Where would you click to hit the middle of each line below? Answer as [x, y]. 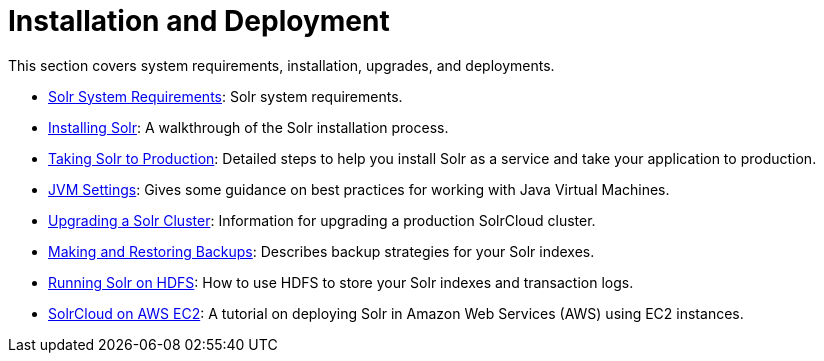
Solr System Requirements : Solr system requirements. [225, 96]
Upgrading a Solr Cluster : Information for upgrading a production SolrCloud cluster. [322, 220]
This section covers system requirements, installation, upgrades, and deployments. [281, 65]
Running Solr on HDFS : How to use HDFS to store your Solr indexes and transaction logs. [341, 282]
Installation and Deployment [199, 21]
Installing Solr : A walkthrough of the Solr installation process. [248, 127]
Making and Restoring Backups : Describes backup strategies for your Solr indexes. [321, 251]
